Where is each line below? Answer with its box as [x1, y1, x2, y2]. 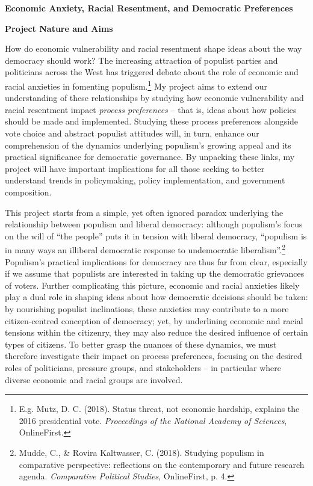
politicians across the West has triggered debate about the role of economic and [5, 66, 299, 78]
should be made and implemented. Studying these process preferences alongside [5, 115, 299, 128]
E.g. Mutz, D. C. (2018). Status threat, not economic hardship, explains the [19, 402, 300, 415]
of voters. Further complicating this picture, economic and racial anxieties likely [5, 278, 300, 291]
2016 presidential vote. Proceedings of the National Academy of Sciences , [19, 414, 287, 426]
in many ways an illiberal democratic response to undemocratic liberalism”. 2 [5, 242, 286, 256]
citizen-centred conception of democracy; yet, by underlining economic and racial [5, 314, 303, 327]
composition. [5, 185, 52, 198]
